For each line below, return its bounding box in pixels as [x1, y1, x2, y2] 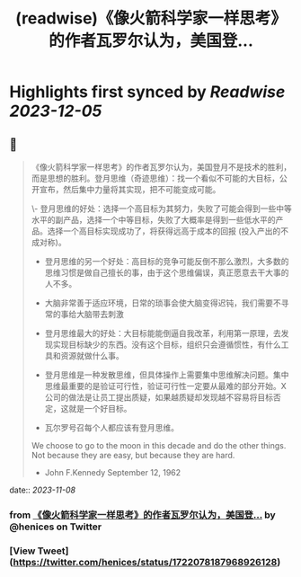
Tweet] [37, 545, 69, 557]
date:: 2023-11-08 [9, 484, 76, 495]
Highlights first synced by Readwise [9, 82, 286, 102]
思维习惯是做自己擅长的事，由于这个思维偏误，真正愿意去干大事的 [44, 267, 289, 278]
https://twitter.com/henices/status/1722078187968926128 [13, 555, 278, 568]
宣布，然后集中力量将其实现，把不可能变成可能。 [39, 184, 221, 194]
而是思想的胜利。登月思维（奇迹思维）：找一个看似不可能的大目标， [31, 173, 280, 183]
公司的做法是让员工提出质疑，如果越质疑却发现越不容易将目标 [44, 392, 274, 403]
